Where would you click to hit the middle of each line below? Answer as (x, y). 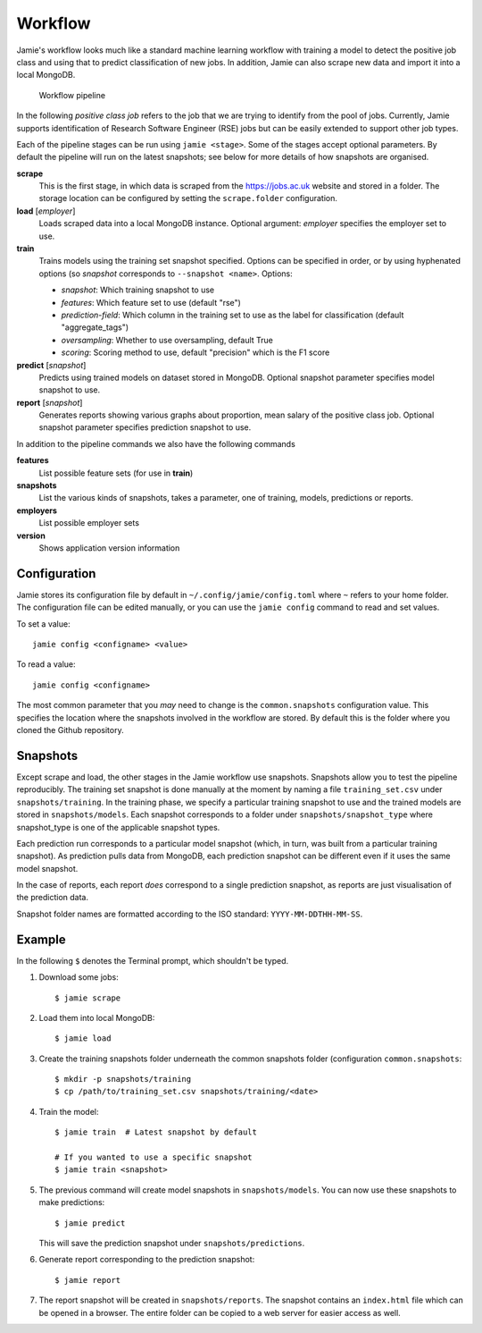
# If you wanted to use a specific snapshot (154, 1157)
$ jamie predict (90, 1223)
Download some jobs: (79, 977)
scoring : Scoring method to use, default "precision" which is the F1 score (195, 352)
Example (41, 939)
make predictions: (72, 1202)
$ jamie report (88, 1280)
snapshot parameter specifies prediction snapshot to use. (145, 427)
